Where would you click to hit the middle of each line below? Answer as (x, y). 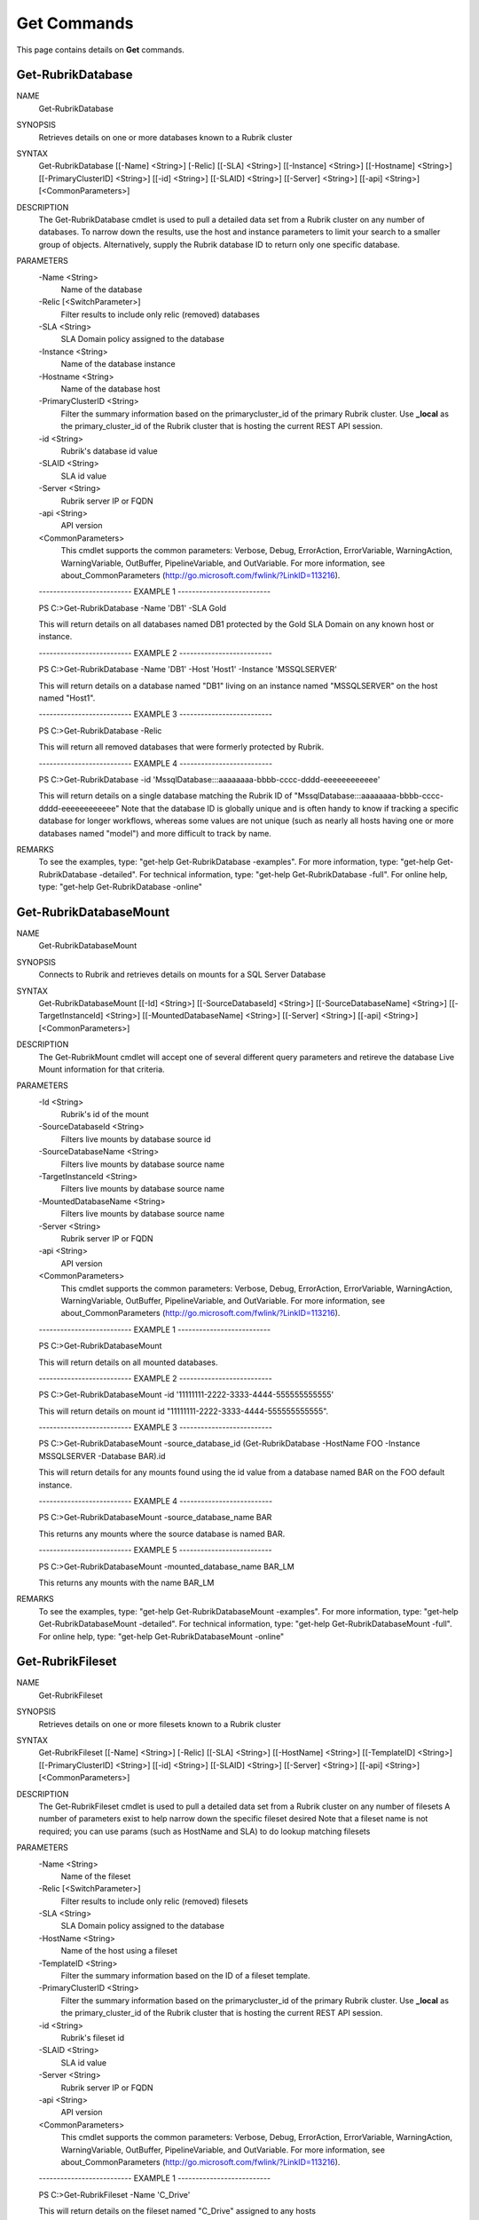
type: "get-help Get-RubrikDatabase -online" (121, 887)
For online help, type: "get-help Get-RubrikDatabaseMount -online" (161, 1636)
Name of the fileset (96, 1876)
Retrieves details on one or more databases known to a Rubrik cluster (165, 137)
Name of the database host (110, 389)
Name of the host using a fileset (119, 1951)
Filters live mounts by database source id (136, 1139)
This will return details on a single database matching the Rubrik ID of (165, 796)
